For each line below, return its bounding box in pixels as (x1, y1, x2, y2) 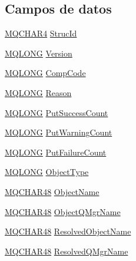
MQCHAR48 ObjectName (5, 185, 99, 197)
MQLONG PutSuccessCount (5, 106, 108, 118)
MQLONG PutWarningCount (5, 126, 112, 138)
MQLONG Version (5, 47, 72, 59)
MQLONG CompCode (5, 67, 86, 79)
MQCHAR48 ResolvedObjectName (5, 225, 131, 237)
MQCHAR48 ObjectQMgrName (5, 205, 121, 217)
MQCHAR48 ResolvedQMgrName (5, 245, 128, 257)
